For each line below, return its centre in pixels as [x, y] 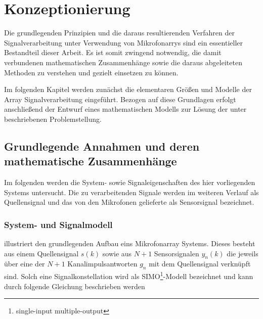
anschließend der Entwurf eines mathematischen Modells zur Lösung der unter [125, 109]
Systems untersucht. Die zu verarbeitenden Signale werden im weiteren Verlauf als [131, 192]
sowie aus [117, 253]
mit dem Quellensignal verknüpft [200, 264]
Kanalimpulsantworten [102, 264]
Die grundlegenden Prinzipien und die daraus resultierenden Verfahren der [119, 33]
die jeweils [243, 253]
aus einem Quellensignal [41, 253]
